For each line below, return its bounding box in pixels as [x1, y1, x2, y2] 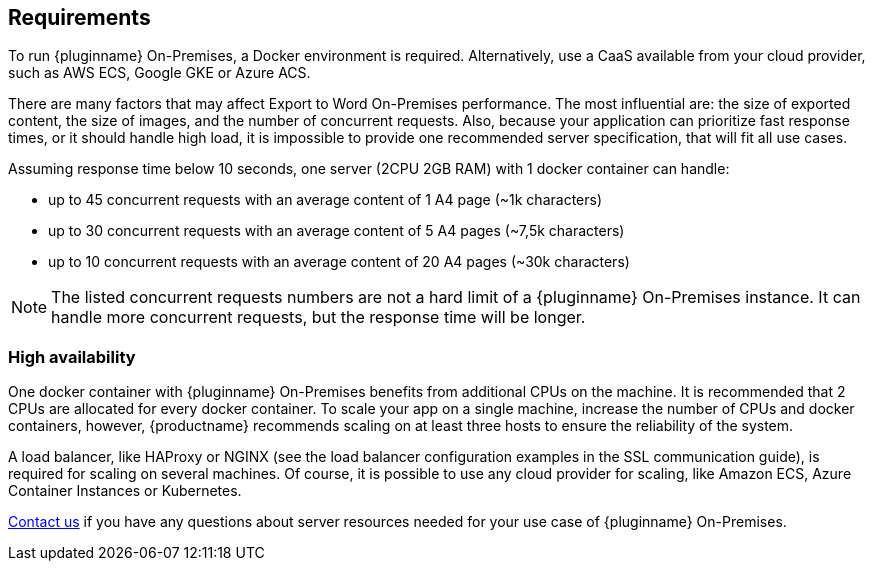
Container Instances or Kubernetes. [8, 482, 242, 500]
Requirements [8, 5, 151, 30]
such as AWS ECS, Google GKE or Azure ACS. [8, 64, 311, 82]
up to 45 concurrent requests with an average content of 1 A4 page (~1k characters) [48, 191, 603, 209]
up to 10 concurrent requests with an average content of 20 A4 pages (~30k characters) [48, 253, 630, 271]
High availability [8, 346, 136, 367]
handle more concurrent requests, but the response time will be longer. [51, 307, 586, 328]
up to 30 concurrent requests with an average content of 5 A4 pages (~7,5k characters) [48, 222, 625, 240]
